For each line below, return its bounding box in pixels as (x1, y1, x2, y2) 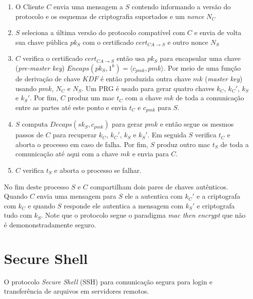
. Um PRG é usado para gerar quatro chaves (81, 83, 214, 93)
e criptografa (196, 200, 235, 210)
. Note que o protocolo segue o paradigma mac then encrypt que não (41, 210, 246, 220)
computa (22, 119, 48, 129)
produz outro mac (156, 139, 211, 149)
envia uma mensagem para (37, 191, 117, 201)
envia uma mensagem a (53, 1, 123, 11)
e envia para (132, 149, 169, 159)
